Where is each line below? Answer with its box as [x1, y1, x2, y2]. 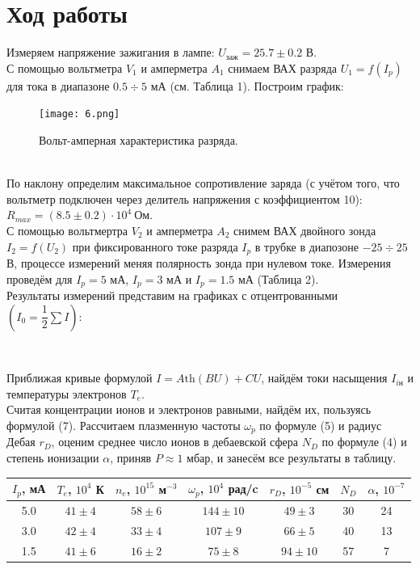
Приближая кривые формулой [6, 369, 153, 386]
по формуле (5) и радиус [259, 417, 382, 433]
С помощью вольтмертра [6, 221, 128, 238]
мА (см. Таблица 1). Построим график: [150, 77, 344, 94]
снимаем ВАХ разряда [228, 59, 338, 76]
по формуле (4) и [321, 433, 407, 450]
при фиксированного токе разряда [72, 238, 238, 255]
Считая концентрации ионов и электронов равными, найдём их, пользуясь [6, 401, 372, 418]
